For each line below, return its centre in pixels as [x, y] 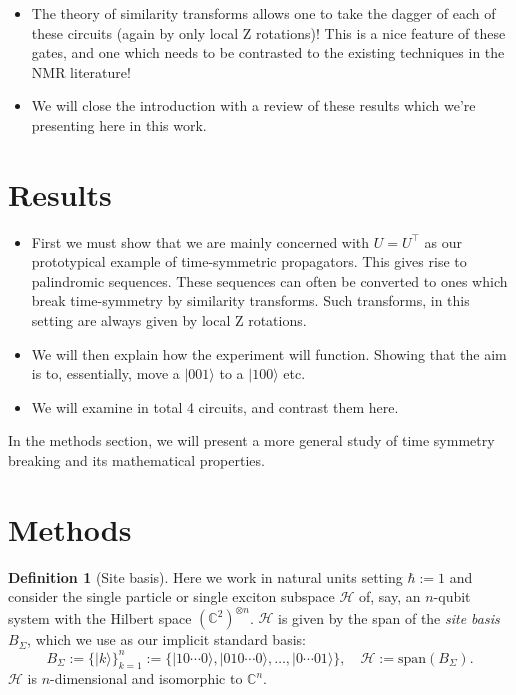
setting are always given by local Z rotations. [169, 320]
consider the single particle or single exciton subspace [171, 596]
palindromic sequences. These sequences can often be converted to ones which [269, 280]
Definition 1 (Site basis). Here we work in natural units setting [205, 576]
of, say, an [390, 596]
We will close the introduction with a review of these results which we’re [253, 105]
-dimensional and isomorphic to [146, 678]
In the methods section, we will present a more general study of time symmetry [251, 440]
